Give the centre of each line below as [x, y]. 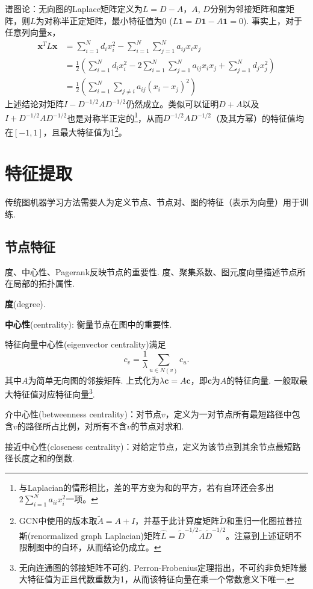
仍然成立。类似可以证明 [172, 104]
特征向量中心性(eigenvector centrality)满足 [85, 344]
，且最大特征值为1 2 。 [85, 131]
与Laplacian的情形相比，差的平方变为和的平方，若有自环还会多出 [147, 487]
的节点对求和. [157, 425]
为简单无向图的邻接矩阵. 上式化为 [94, 380]
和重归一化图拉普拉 [264, 521]
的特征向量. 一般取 [263, 380]
